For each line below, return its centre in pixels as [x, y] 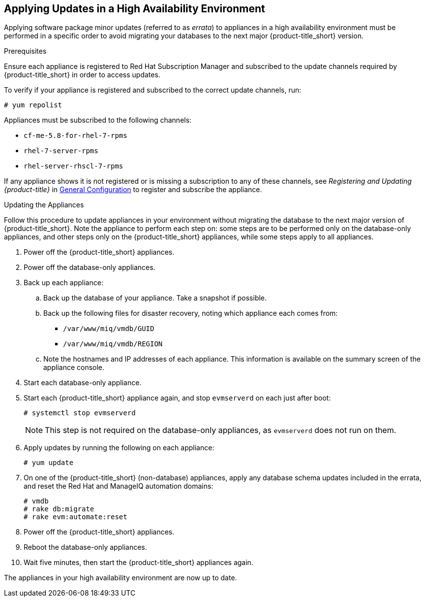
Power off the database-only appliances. [90, 267]
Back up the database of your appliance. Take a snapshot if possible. [155, 298]
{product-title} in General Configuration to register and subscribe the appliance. [133, 190]
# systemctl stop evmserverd [80, 413]
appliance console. [74, 367]
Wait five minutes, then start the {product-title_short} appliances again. [138, 563]
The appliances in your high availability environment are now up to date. [121, 578]
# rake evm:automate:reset [76, 517]
